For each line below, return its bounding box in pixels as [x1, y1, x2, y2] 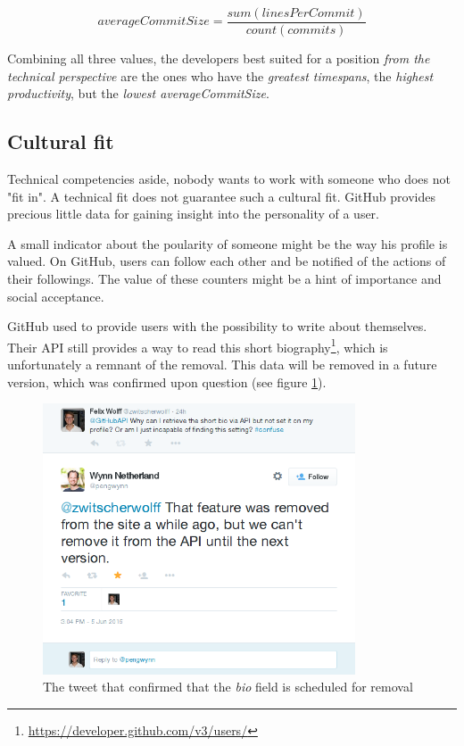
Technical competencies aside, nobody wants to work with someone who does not [7, 170, 451, 188]
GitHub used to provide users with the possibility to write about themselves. [7, 317, 427, 336]
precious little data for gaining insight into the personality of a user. [7, 204, 380, 223]
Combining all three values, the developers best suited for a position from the [7, 49, 430, 68]
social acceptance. [7, 286, 104, 305]
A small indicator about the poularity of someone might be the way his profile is [7, 234, 448, 253]
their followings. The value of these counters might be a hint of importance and [7, 269, 442, 288]
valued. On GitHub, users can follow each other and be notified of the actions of [7, 252, 446, 270]
